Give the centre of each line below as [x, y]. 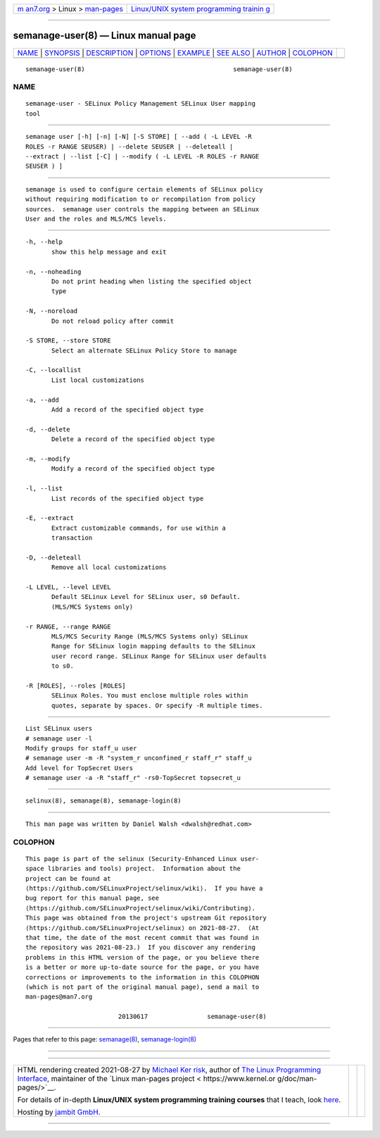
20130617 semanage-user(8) [192, 1017]
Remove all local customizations [109, 568]
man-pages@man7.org [59, 997]
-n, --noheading [53, 272]
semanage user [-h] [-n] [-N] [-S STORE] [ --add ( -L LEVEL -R [139, 137]
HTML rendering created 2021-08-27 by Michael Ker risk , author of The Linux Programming [169, 1070]
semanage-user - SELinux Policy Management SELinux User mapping [141, 104]
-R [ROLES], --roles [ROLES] [76, 686]
